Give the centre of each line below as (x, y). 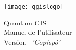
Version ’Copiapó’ (32, 41)
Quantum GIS (25, 22)
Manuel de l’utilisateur (38, 32)
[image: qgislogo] (34, 7)
